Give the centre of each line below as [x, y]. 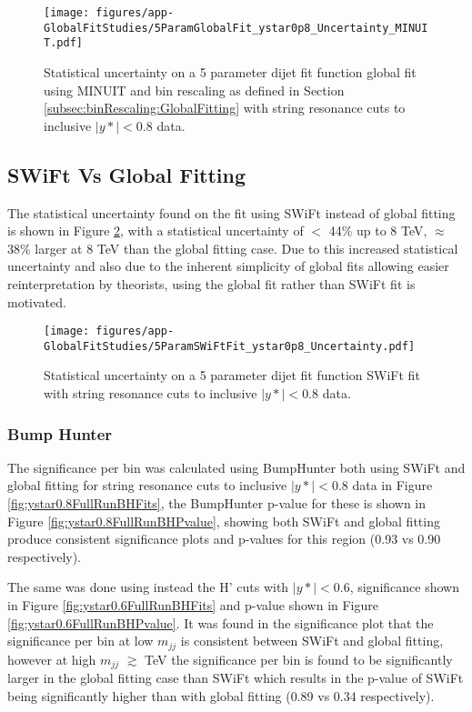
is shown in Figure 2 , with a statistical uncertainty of [156, 231]
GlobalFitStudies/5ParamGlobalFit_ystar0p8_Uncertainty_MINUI [236, 28]
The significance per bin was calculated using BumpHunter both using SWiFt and [236, 467]
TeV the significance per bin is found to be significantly [299, 659]
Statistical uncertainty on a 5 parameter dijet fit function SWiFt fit [232, 375]
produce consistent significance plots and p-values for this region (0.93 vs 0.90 [224, 539]
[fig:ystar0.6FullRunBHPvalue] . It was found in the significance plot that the [221, 622]
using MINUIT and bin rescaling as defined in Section [194, 90]
